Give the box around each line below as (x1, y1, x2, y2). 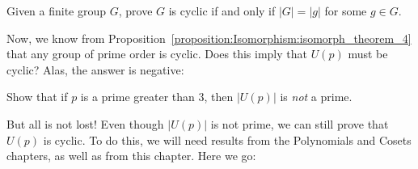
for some (324, 2, 367, 19)
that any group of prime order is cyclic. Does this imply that (6, 45, 307, 62)
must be (348, 45, 388, 62)
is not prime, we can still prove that (210, 115, 389, 132)
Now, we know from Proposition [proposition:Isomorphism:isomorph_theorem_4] (6, 29, 412, 46)
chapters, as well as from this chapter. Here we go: (6, 147, 256, 164)
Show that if (6, 88, 68, 105)
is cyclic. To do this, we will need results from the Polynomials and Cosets (43, 131, 412, 148)
